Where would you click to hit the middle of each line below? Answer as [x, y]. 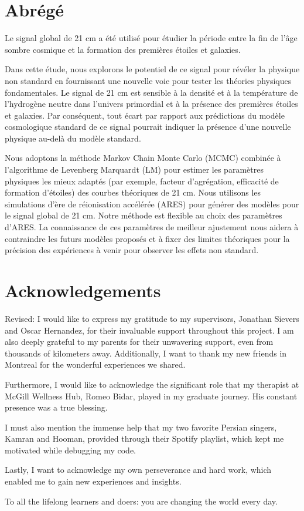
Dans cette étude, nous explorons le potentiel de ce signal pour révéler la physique [152, 69]
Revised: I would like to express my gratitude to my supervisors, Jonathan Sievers [152, 318]
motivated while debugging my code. [70, 450]
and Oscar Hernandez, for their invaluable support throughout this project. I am [149, 330]
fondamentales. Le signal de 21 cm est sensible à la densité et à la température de [151, 92]
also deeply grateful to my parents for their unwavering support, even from [139, 342]
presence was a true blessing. [56, 407]
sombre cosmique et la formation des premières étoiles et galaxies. [123, 49]
